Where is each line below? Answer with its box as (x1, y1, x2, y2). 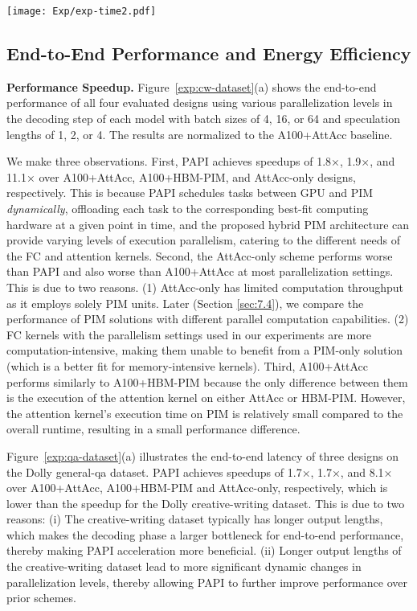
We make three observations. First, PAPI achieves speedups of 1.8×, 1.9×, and (6, 153, 395, 170)
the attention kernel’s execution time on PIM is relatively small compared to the (6, 404, 403, 421)
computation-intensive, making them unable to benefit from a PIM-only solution (6, 342, 403, 359)
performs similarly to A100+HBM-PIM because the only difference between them (6, 373, 408, 390)
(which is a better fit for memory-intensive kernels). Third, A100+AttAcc (6, 357, 368, 374)
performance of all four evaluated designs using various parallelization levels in (6, 94, 393, 111)
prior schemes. (6, 589, 76, 606)
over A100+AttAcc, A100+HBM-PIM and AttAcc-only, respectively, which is (6, 479, 388, 496)
